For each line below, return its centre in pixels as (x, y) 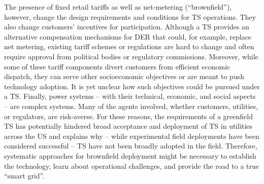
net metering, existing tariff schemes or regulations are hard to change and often (129, 46)
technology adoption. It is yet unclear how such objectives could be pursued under (132, 86)
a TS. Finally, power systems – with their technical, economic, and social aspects (130, 96)
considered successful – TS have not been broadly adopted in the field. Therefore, (131, 146)
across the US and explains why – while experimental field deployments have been (132, 136)
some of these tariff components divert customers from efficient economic (117, 66)
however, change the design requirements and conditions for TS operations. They (130, 16)
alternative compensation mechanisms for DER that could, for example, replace (128, 36)
